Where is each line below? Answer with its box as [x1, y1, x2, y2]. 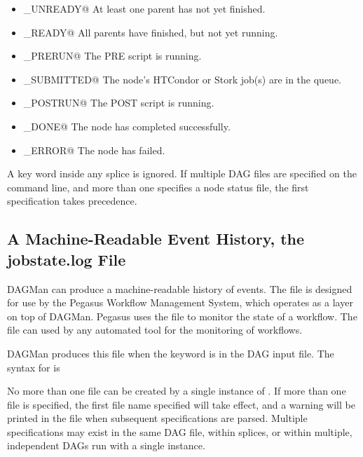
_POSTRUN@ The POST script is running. [23, 95, 214, 110]
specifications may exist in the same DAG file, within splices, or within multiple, [7, 424, 352, 439]
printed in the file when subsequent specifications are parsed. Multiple [7, 411, 308, 425]
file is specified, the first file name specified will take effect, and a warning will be [7, 397, 355, 411]
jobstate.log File [7, 248, 126, 270]
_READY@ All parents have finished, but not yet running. [23, 25, 278, 39]
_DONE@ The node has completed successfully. [23, 118, 231, 133]
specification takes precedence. [7, 193, 137, 208]
